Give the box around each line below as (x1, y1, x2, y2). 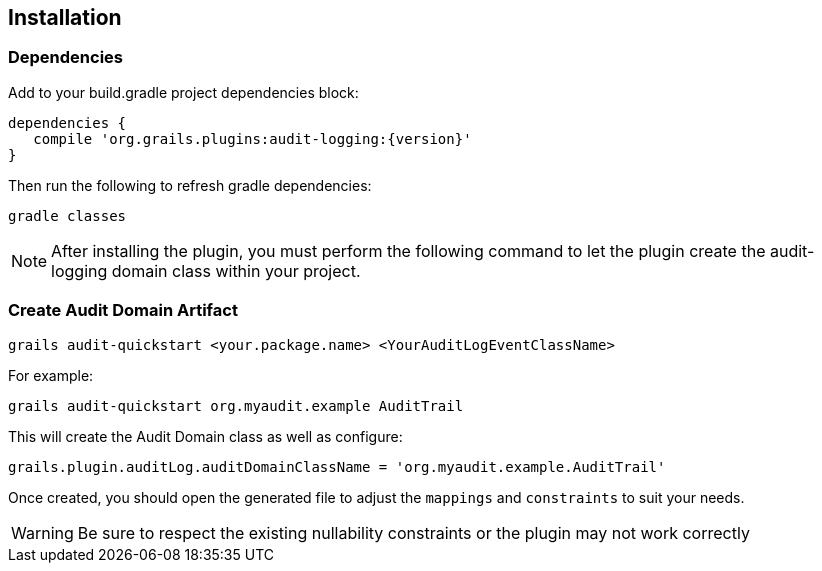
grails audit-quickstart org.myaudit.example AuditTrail (8, 397, 464, 414)
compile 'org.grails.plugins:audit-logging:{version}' (33, 130, 472, 147)
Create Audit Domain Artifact (8, 300, 238, 321)
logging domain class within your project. (51, 260, 361, 281)
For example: (8, 366, 94, 384)
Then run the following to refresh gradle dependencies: (8, 176, 372, 194)
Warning (11, 522, 74, 543)
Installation (8, 5, 122, 30)
